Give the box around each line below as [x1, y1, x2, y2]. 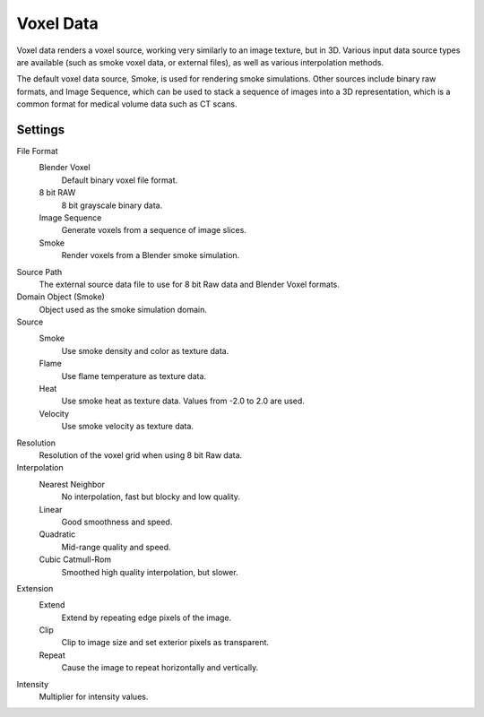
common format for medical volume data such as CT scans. [16, 99, 238, 109]
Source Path [16, 266, 63, 277]
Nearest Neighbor [39, 479, 106, 489]
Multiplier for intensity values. [39, 691, 149, 703]
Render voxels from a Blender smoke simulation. [61, 250, 240, 261]
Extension [16, 583, 54, 593]
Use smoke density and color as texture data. [61, 345, 229, 356]
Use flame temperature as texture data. [61, 370, 206, 381]
